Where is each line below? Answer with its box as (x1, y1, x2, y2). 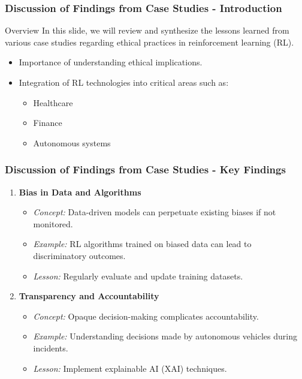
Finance (33, 116, 62, 129)
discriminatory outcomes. (33, 249, 126, 261)
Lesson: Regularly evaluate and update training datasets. (33, 269, 243, 282)
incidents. (33, 341, 68, 354)
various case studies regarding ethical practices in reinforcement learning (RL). (5, 35, 294, 48)
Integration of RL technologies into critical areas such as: (19, 76, 229, 88)
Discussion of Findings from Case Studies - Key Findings (5, 162, 286, 177)
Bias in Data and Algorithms (19, 185, 141, 198)
